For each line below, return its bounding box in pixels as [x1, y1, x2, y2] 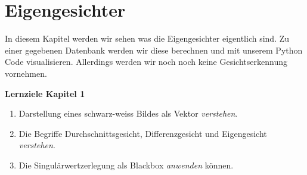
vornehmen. [5, 67, 47, 79]
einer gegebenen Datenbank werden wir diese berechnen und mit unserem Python [5, 43, 303, 56]
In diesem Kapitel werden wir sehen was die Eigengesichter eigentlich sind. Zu [5, 32, 290, 45]
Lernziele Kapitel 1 [5, 87, 85, 99]
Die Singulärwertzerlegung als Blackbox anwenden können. [18, 158, 234, 171]
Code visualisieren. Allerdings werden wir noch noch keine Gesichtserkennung [5, 55, 287, 68]
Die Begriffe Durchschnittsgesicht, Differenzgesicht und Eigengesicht [18, 127, 267, 139]
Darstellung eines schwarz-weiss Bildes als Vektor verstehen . [18, 107, 238, 120]
